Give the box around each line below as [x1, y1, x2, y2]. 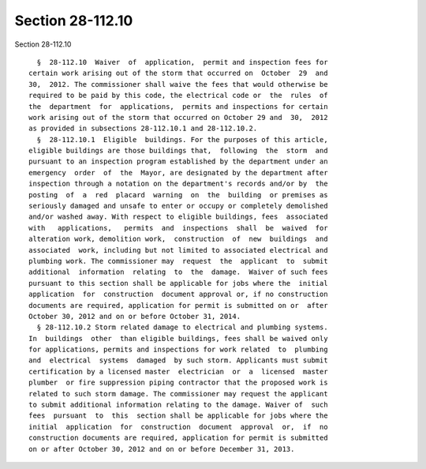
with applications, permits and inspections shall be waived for [28, 223, 328, 232]
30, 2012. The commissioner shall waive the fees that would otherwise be [28, 80, 328, 88]
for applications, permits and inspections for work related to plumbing [28, 345, 328, 355]
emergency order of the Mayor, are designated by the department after [28, 168, 328, 177]
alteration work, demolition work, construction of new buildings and [28, 234, 328, 244]
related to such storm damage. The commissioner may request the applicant [28, 389, 328, 398]
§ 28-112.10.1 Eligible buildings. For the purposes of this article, [36, 135, 328, 144]
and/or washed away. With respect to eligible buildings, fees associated [28, 212, 328, 221]
